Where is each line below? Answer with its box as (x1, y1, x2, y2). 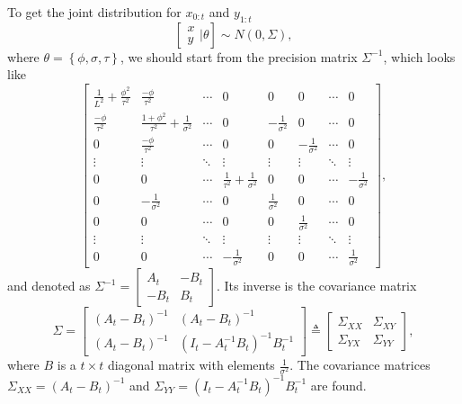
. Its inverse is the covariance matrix (216, 276, 417, 295)
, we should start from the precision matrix (120, 47, 358, 66)
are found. (310, 375, 367, 394)
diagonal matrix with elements (107, 355, 275, 374)
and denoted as (7, 276, 91, 295)
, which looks (383, 47, 456, 66)
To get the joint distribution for (7, 3, 182, 21)
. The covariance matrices (289, 355, 431, 374)
